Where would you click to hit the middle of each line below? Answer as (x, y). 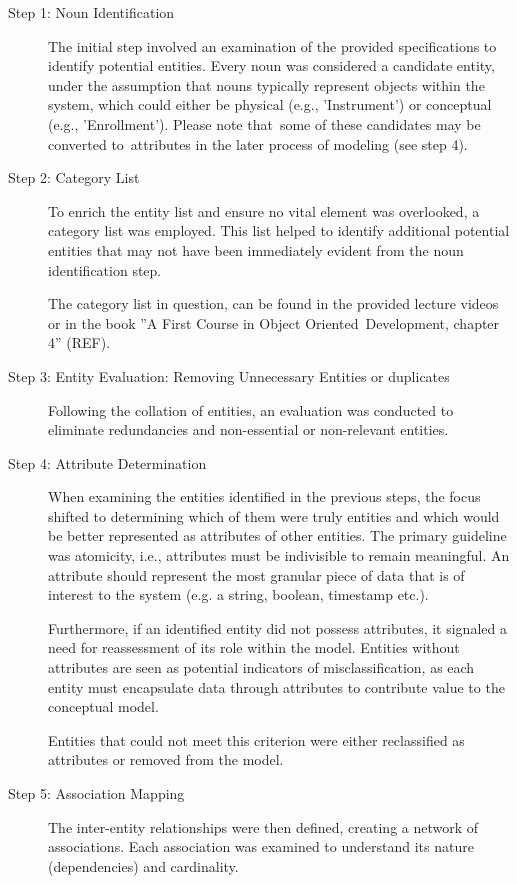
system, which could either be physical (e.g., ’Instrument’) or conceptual (270, 104)
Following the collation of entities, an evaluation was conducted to (251, 409)
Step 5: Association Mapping (96, 793)
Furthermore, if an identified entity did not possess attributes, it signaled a (277, 627)
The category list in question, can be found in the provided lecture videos (273, 303)
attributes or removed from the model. (166, 759)
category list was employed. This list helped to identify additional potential (279, 230)
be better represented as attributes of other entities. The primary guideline (277, 535)
